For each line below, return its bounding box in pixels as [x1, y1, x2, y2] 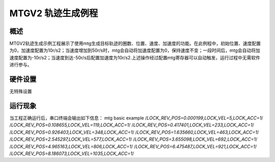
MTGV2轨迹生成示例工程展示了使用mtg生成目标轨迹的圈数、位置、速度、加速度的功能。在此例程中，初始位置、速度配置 [9, 41, 261, 47]
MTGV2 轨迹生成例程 [9, 8, 98, 19]
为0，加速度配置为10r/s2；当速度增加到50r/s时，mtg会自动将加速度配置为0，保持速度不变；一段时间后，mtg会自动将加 [9, 47, 260, 53]
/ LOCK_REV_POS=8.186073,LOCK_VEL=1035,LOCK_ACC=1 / [9, 150, 134, 156]
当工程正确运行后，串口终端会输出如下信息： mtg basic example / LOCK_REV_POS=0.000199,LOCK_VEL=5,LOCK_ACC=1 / [9, 115, 263, 121]
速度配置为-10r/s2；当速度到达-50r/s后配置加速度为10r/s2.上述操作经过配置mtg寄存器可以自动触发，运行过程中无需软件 [9, 54, 261, 60]
